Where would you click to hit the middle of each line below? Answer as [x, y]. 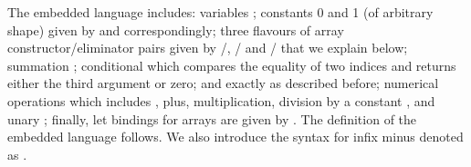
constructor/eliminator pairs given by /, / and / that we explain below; [208, 48]
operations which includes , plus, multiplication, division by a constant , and [221, 100]
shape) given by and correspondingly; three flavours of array [176, 29]
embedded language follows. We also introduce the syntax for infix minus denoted [235, 137]
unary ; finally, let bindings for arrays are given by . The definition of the [212, 118]
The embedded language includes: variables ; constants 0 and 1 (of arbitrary [220, 12]
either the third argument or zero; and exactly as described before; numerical [223, 83]
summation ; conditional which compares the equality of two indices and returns [232, 65]
